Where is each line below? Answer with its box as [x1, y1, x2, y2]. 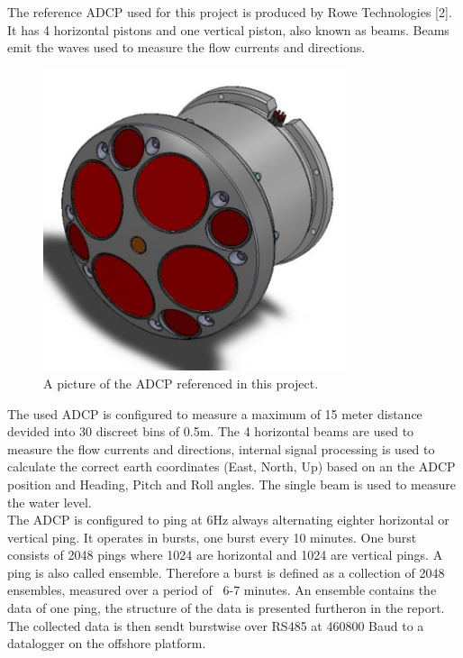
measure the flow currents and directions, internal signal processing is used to [7, 439, 435, 458]
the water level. [7, 492, 92, 511]
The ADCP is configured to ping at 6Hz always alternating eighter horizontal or [7, 510, 449, 529]
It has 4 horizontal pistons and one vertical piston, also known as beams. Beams [7, 20, 449, 39]
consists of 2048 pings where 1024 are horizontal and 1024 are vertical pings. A [7, 545, 443, 564]
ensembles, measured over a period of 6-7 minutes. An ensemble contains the [7, 580, 437, 599]
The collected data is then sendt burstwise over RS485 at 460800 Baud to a [7, 616, 424, 635]
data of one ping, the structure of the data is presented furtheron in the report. [7, 599, 445, 617]
